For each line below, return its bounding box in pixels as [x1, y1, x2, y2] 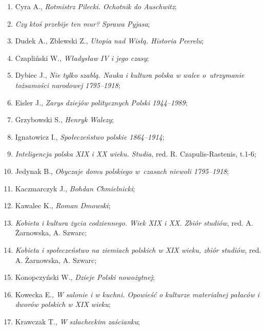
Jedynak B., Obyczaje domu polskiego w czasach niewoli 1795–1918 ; [15, 165, 229, 176]
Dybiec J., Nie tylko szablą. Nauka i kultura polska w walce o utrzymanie [15, 70, 244, 80]
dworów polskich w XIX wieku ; [15, 299, 111, 310]
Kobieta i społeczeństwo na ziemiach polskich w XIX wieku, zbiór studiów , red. [15, 244, 261, 255]
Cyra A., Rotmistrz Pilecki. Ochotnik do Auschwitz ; [15, 1, 177, 11]
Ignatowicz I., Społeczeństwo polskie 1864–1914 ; [15, 131, 165, 142]
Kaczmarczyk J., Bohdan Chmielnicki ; [15, 183, 135, 193]
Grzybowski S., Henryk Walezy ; [15, 114, 114, 125]
